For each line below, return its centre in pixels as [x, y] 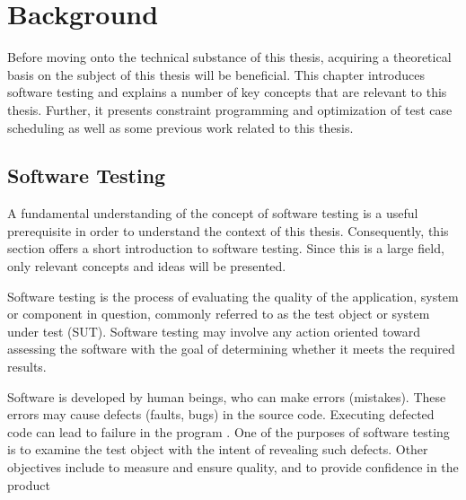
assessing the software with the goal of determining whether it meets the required [231, 349]
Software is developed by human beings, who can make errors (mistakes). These [227, 396]
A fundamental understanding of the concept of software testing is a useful [213, 213]
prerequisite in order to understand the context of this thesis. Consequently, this [228, 230]
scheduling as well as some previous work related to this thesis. [180, 127]
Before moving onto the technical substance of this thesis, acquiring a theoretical [229, 57]
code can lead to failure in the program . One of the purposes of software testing [229, 431]
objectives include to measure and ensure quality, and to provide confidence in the [233, 467]
